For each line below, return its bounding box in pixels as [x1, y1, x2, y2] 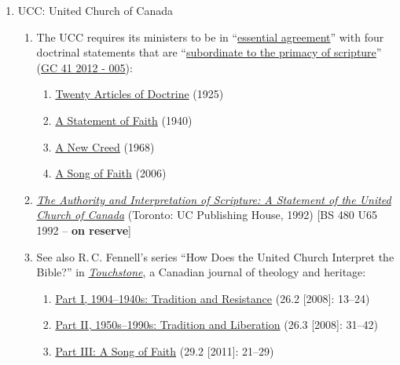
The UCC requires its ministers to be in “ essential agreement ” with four [36, 28, 384, 45]
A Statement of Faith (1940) [55, 111, 193, 128]
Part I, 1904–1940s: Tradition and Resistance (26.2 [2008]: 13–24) [55, 290, 370, 306]
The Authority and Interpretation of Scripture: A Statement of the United [36, 191, 391, 207]
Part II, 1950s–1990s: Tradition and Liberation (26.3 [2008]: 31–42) [55, 316, 378, 333]
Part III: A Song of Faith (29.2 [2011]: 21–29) [55, 342, 274, 359]
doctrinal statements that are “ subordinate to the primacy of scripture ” [36, 44, 382, 60]
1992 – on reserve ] [36, 221, 131, 238]
